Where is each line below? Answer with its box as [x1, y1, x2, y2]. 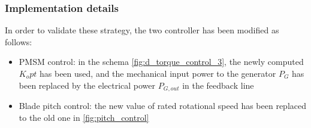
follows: [5, 35, 32, 48]
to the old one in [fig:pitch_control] [19, 111, 149, 123]
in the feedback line [182, 79, 254, 91]
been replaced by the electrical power [19, 79, 156, 91]
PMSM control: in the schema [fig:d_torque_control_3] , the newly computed [19, 55, 304, 68]
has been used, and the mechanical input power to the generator [40, 67, 276, 79]
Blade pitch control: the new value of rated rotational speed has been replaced [19, 99, 307, 112]
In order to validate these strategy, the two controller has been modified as [5, 24, 279, 36]
